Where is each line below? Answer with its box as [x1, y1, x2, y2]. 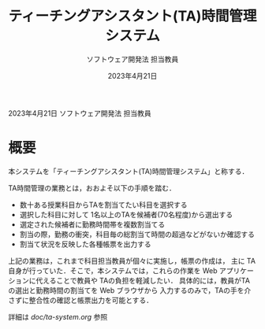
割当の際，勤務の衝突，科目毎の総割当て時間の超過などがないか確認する [19, 229, 255, 238]
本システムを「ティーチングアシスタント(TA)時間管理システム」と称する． [8, 166, 249, 176]
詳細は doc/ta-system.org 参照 [8, 312, 108, 321]
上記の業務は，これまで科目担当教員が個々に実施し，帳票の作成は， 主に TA [8, 256, 256, 265]
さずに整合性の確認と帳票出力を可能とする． [8, 295, 154, 305]
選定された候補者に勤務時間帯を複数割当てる [19, 220, 166, 229]
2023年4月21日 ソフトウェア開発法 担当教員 [8, 108, 151, 118]
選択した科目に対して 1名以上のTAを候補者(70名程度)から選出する [19, 209, 233, 219]
